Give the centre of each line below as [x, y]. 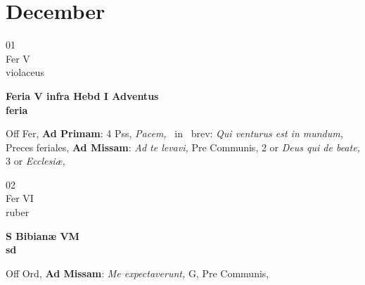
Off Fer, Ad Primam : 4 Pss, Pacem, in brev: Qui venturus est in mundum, [175, 133]
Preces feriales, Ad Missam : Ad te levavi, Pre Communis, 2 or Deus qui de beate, [183, 147]
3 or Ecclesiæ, [36, 161]
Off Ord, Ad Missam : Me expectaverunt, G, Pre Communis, [137, 273]
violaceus [25, 72]
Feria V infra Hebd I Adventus [82, 95]
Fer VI [20, 198]
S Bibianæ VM [43, 235]
